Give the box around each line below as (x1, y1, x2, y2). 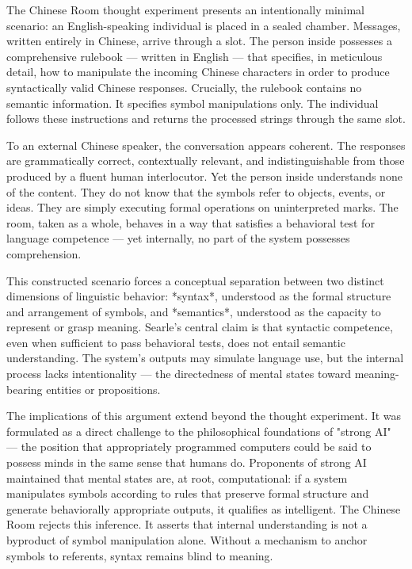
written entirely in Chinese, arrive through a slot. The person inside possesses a (6, 32, 393, 49)
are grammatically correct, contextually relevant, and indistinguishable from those (6, 152, 405, 169)
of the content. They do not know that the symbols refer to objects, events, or (6, 183, 386, 200)
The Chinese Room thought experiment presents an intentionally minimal (6, 2, 365, 17)
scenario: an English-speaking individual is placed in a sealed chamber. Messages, (6, 17, 401, 33)
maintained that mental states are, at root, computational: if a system (6, 469, 348, 486)
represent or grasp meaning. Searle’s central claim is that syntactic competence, (6, 319, 393, 335)
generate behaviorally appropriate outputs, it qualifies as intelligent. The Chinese (6, 500, 401, 517)
